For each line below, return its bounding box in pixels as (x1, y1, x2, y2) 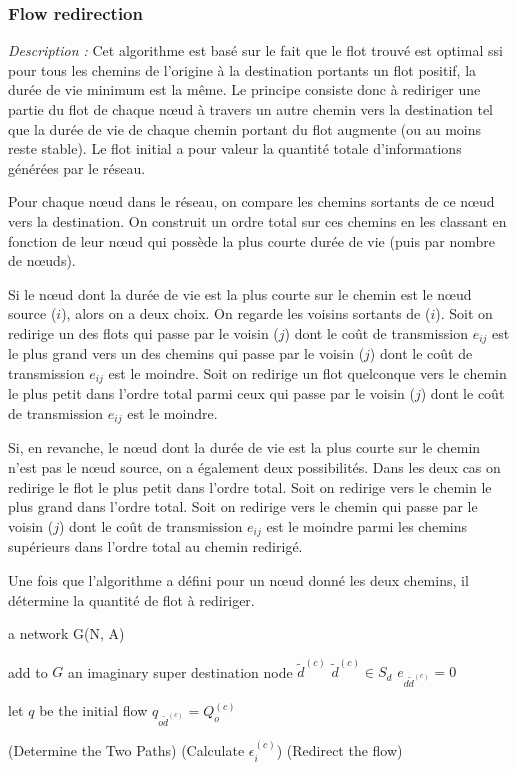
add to (8, 661, 48, 682)
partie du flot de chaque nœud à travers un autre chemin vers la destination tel (8, 99, 493, 119)
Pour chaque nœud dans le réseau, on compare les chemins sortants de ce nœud (8, 191, 495, 212)
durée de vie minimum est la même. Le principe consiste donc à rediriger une (8, 79, 481, 100)
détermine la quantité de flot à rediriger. (8, 589, 255, 610)
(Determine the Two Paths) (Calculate (8, 740, 245, 761)
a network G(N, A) (8, 623, 125, 644)
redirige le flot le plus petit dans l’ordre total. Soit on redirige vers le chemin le (8, 476, 492, 497)
